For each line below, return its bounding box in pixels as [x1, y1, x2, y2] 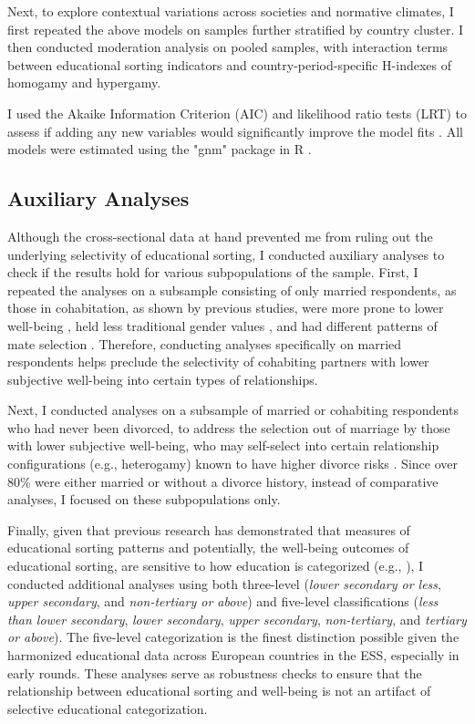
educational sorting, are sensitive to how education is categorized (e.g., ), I [7, 556, 424, 575]
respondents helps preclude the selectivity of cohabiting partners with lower [7, 352, 429, 371]
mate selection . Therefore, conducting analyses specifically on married [7, 334, 402, 353]
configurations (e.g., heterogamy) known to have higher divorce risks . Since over [7, 454, 458, 473]
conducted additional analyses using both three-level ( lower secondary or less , [7, 574, 441, 593]
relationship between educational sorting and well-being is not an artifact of [7, 681, 431, 700]
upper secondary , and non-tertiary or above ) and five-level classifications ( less [7, 592, 439, 611]
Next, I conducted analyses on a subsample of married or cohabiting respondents [7, 400, 459, 419]
